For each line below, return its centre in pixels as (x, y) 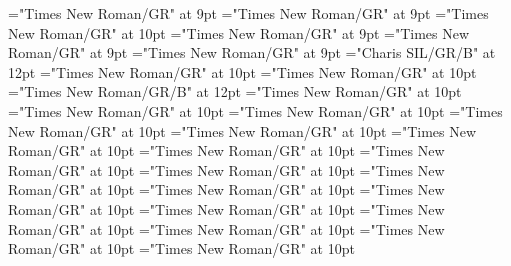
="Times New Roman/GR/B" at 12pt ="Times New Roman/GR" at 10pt (235, 91)
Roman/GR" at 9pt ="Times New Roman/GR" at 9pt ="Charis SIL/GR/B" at (252, 52)
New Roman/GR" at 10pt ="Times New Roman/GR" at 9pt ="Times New (239, 32)
